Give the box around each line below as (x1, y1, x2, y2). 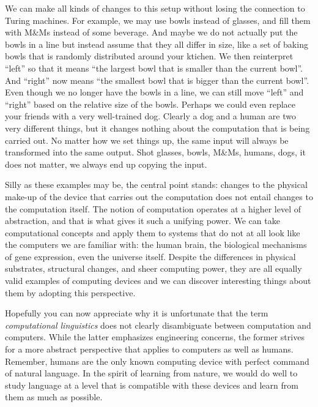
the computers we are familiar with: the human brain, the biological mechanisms (5, 238, 307, 251)
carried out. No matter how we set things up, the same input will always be (5, 133, 289, 146)
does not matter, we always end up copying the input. (5, 157, 207, 170)
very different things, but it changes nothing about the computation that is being (5, 121, 310, 134)
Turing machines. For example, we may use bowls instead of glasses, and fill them (5, 13, 311, 26)
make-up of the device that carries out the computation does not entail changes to (5, 190, 313, 203)
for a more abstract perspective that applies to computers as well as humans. (5, 343, 294, 356)
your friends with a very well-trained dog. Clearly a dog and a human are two (5, 110, 296, 122)
